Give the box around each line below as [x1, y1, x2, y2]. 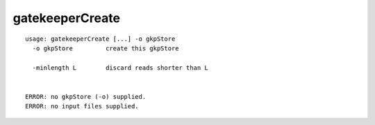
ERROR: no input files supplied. [25, 102, 139, 110]
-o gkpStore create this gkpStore [32, 44, 180, 52]
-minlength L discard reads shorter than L [32, 64, 208, 72]
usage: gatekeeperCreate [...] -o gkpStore [25, 35, 176, 43]
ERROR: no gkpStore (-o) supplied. [25, 93, 147, 100]
